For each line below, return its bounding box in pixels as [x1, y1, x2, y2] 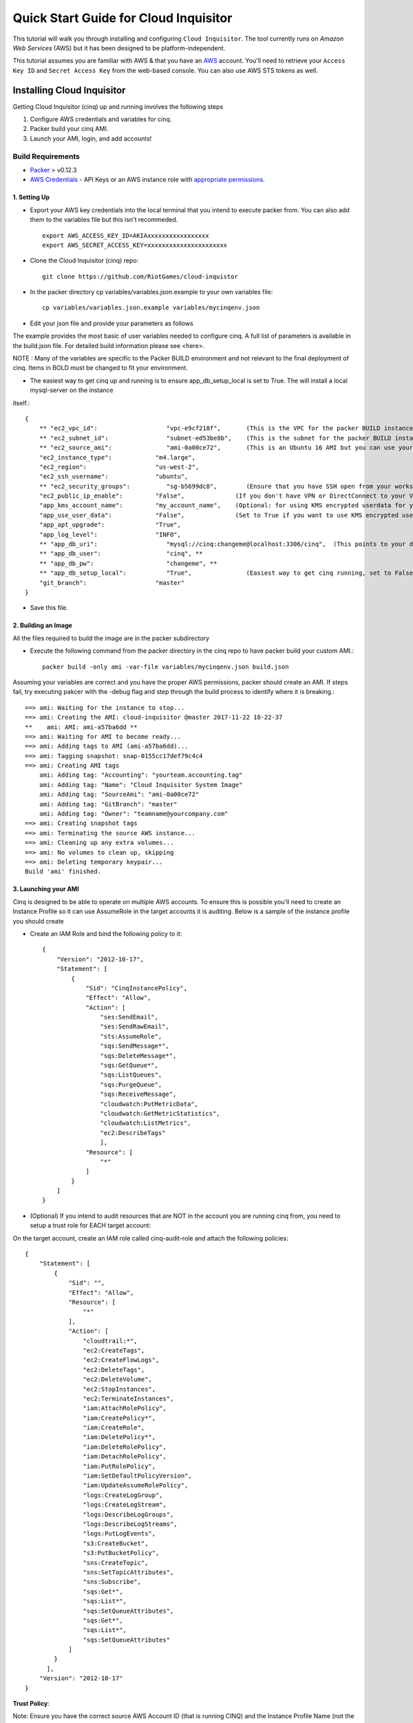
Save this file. [30, 604, 69, 612]
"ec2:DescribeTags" [100, 1129, 166, 1136]
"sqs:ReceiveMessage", [100, 1090, 177, 1099]
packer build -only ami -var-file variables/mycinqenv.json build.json [42, 662, 289, 671]
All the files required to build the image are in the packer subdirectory [12, 634, 210, 642]
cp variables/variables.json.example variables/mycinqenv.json [42, 304, 260, 312]
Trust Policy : [12, 1700, 50, 1708]
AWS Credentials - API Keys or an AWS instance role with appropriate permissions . [30, 176, 265, 184]
